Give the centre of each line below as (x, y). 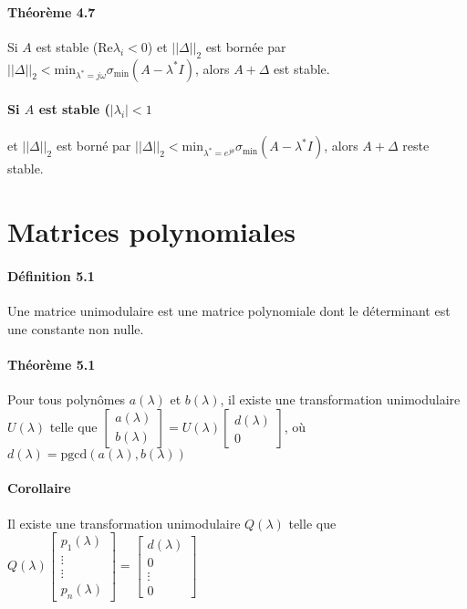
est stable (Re (74, 46)
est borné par (93, 146)
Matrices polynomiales (152, 231)
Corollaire (39, 488)
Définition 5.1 (51, 275)
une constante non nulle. (76, 328)
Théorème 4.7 (52, 11)
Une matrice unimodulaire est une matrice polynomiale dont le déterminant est (229, 311)
